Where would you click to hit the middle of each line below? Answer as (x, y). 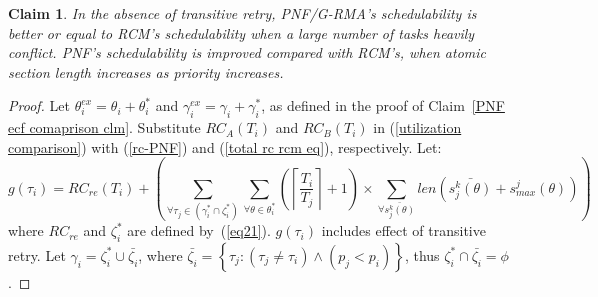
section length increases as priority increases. (146, 71)
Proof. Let (39, 105)
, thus (422, 254)
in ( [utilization (417, 127)
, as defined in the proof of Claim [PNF (383, 105)
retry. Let (37, 254)
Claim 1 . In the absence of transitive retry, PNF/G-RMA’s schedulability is (242, 13)
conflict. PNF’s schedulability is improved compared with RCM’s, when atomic (247, 52)
